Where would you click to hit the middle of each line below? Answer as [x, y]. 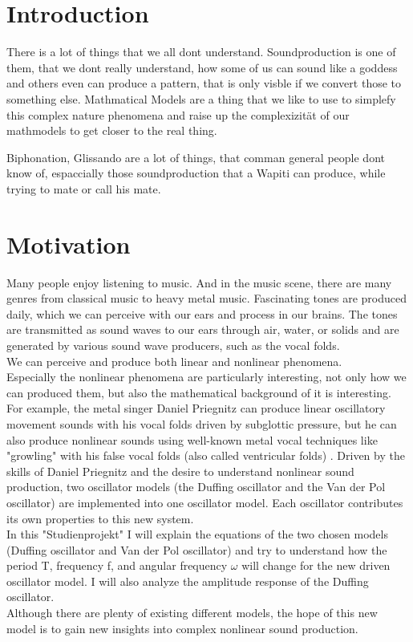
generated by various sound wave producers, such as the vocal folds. [173, 345]
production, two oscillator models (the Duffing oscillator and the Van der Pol [196, 487]
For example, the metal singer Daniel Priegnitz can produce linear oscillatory [196, 408]
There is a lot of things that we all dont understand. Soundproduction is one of [201, 52]
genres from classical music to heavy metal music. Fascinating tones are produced [206, 298]
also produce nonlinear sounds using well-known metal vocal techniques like [192, 439]
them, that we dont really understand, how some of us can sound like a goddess [202, 67]
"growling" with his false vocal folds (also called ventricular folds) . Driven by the [206, 455]
